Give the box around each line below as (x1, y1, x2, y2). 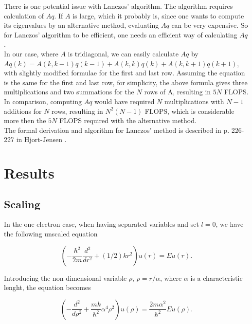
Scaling (4, 196, 40, 211)
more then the (4, 115, 46, 126)
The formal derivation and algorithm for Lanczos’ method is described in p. (4, 125, 230, 135)
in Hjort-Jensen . (16, 134, 67, 144)
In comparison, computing (4, 96, 82, 106)
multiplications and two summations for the (4, 87, 134, 97)
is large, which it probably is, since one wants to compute (72, 10, 244, 20)
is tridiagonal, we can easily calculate (68, 48, 179, 58)
